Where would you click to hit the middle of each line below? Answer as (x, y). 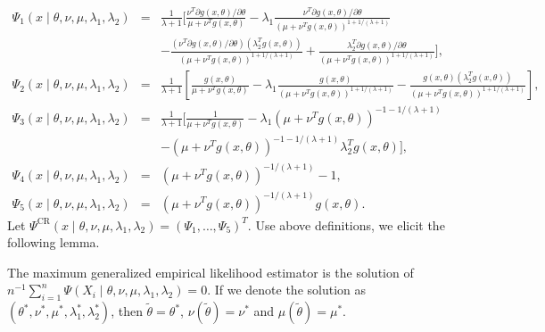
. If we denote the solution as (286, 290)
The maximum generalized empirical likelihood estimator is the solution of (211, 272)
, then (127, 311)
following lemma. (54, 242)
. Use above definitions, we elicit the (346, 224)
